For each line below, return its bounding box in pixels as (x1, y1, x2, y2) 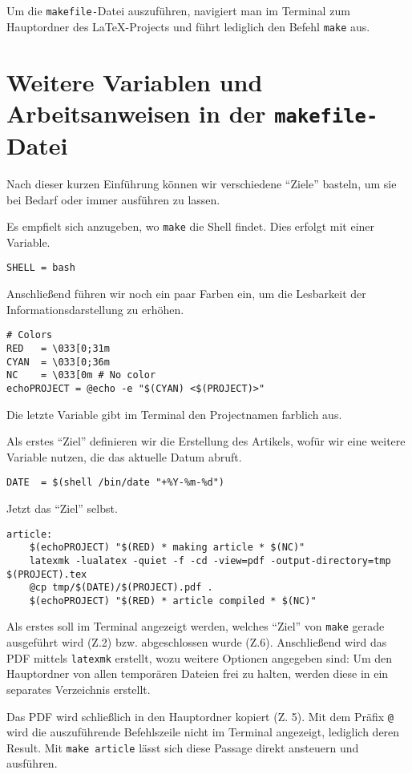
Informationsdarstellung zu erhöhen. (6, 300, 184, 317)
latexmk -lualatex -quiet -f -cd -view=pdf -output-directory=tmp (29, 554, 391, 566)
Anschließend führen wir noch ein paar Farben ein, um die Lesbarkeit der (6, 285, 366, 302)
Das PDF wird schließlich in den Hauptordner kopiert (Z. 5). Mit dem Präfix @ (6, 707, 394, 724)
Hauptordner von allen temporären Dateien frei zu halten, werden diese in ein (6, 665, 389, 682)
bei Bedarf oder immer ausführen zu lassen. (6, 191, 220, 208)
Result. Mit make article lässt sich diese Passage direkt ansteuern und (6, 739, 359, 756)
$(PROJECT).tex (6, 568, 87, 580)
